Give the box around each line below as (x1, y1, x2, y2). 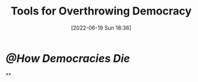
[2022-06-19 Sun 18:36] (71, 24, 131, 31)
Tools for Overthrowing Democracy (10, 4, 192, 18)
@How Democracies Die (5, 51, 131, 65)
